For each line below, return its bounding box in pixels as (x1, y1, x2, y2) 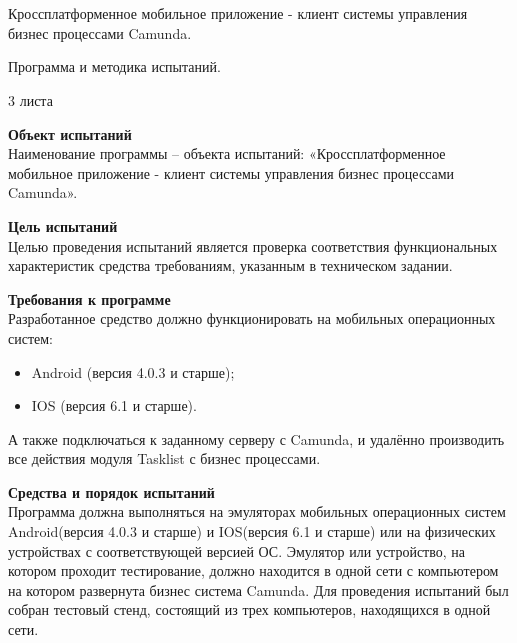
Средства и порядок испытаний (8, 481, 215, 502)
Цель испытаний (8, 215, 118, 236)
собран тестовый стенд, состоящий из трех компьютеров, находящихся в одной (8, 599, 491, 620)
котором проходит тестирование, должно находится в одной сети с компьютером (8, 560, 499, 581)
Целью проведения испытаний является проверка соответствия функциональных (8, 235, 498, 256)
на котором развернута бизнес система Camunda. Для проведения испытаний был (8, 579, 509, 600)
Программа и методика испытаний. (8, 56, 221, 77)
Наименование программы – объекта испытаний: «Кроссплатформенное (8, 143, 446, 164)
